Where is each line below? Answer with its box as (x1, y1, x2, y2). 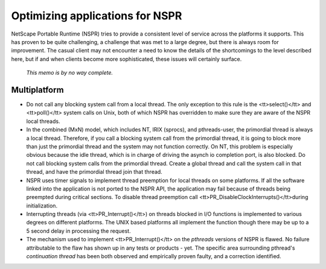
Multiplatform (11, 84, 64, 95)
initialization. (26, 202, 57, 209)
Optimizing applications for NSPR (11, 9, 182, 22)
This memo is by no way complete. (26, 69, 113, 77)
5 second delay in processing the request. (26, 227, 131, 235)
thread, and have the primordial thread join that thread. (26, 168, 162, 176)
